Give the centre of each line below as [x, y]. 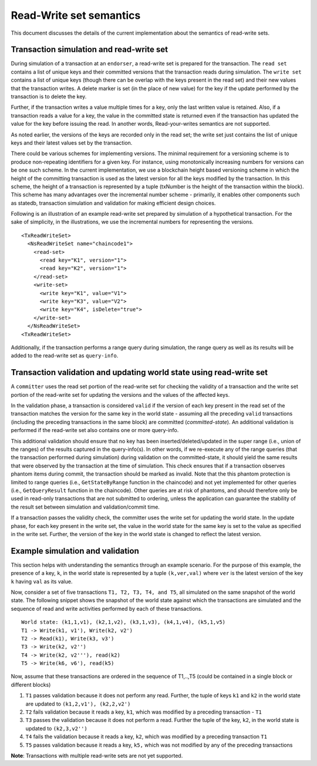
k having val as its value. [42, 581]
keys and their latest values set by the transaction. [72, 143]
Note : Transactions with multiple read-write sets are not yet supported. [97, 756]
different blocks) [31, 684]
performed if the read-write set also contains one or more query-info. [95, 430]
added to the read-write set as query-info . [65, 356]
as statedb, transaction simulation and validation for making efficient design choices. [113, 203]
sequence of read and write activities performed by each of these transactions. [107, 608]
